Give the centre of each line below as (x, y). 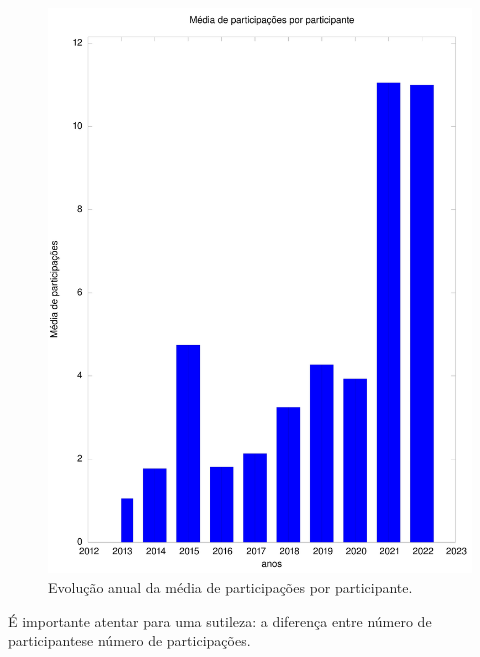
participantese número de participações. (129, 640)
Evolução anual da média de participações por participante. (230, 586)
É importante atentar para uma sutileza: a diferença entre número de (220, 620)
